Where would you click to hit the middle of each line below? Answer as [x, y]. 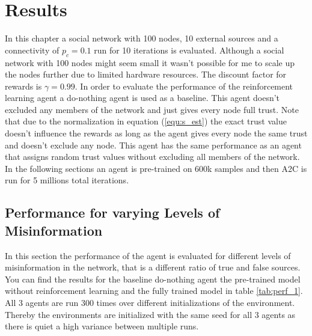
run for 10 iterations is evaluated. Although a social [189, 50]
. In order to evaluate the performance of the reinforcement [184, 86]
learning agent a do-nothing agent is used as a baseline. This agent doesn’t [142, 98]
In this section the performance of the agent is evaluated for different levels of [148, 255]
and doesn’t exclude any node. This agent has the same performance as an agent [153, 145]
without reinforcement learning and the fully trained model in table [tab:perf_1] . [154, 291]
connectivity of [32, 50]
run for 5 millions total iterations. [67, 180]
